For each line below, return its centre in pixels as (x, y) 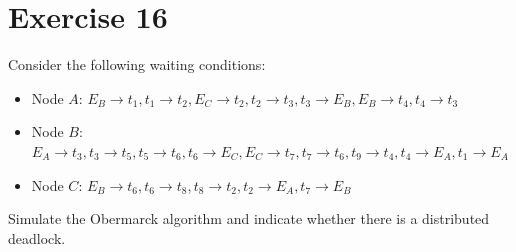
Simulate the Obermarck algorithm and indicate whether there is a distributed (249, 218)
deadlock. (37, 237)
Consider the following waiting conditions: (137, 64)
